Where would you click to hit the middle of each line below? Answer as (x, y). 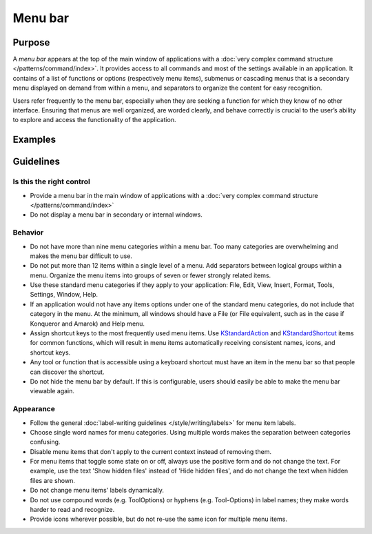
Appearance (34, 409)
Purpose (31, 42)
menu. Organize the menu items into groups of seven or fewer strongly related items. (151, 275)
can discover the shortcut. (67, 372)
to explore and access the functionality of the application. (94, 120)
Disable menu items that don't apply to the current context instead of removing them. (151, 451)
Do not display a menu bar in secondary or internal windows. (116, 215)
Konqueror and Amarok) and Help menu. (87, 324)
